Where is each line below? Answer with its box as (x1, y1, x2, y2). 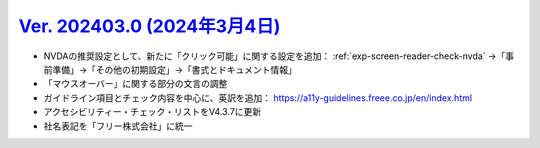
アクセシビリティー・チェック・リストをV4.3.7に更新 (43, 106, 262, 118)
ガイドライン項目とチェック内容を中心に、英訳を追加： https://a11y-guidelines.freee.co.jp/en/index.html (43, 91, 473, 104)
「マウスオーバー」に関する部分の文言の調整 (43, 78, 228, 90)
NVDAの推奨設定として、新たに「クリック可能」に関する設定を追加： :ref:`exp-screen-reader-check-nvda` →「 (43, 50, 506, 62)
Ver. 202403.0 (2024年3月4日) (18, 15, 281, 37)
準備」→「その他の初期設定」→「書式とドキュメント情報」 (51, 63, 297, 75)
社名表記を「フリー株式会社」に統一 (43, 120, 193, 132)
